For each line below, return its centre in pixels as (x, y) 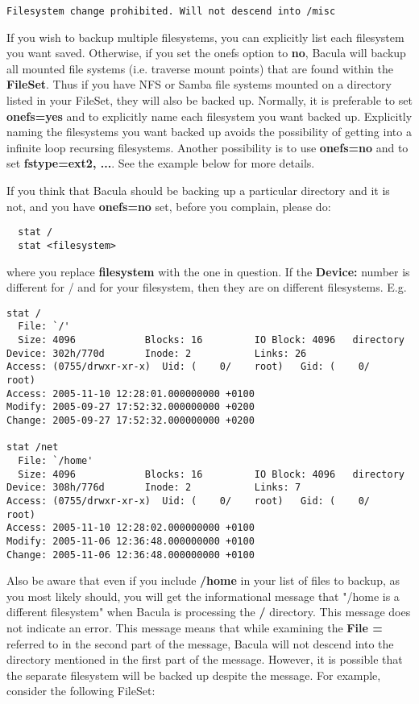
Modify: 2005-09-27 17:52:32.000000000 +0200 (131, 407)
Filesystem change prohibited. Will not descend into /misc (171, 11)
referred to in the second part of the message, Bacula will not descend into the (200, 643)
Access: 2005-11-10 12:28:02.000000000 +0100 (131, 528)
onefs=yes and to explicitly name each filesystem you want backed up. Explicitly (209, 116)
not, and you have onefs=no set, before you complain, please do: (169, 206)
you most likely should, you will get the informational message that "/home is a (203, 596)
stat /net (33, 447)
